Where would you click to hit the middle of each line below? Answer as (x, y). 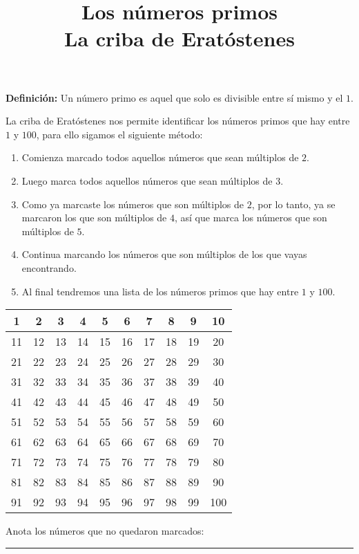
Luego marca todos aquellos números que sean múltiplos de (147, 180)
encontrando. (49, 267)
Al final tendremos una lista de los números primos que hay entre (160, 291)
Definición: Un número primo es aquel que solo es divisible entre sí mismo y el (174, 97)
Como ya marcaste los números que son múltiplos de (133, 204)
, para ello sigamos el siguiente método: (119, 134)
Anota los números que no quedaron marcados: (105, 531)
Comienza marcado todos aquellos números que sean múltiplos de (160, 157)
